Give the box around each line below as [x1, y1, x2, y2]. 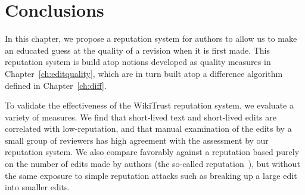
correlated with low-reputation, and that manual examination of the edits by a [5, 122, 292, 135]
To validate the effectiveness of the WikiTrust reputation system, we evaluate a [5, 99, 294, 112]
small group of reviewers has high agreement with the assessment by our [5, 134, 269, 146]
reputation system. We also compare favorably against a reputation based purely [5, 146, 300, 158]
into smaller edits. [5, 181, 70, 193]
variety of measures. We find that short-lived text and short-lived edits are [5, 110, 276, 123]
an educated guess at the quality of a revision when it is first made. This [5, 44, 270, 56]
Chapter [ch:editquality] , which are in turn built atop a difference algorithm [5, 67, 283, 79]
